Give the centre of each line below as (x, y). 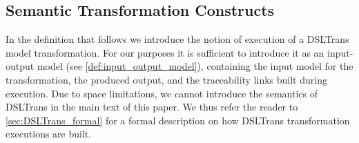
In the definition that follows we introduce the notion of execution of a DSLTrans (177, 39)
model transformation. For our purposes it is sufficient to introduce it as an (165, 52)
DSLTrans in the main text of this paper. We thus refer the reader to (152, 107)
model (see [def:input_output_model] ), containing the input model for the (195, 66)
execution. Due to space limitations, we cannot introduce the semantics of (162, 93)
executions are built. (49, 134)
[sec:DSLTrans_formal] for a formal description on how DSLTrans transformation (178, 120)
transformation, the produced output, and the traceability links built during (166, 79)
